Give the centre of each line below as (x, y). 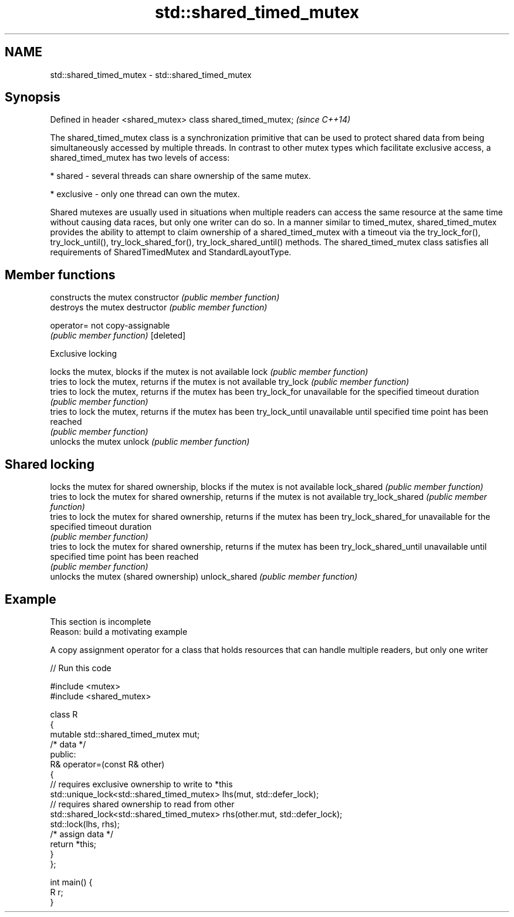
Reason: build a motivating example (119, 631)
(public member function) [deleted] (118, 336)
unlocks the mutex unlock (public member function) (150, 442)
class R (64, 714)
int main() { (71, 882)
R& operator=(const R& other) (107, 764)
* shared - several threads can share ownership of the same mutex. (180, 176)
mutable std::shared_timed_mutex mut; (125, 734)
